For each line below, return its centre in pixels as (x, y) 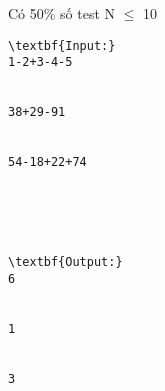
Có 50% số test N (62, 13)
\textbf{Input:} (62, 45)
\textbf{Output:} (65, 262)
